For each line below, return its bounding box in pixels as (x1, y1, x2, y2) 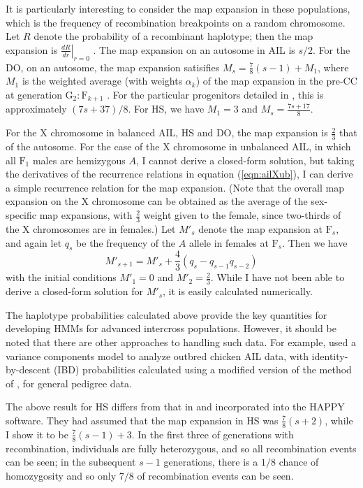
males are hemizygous (32, 152, 126, 167)
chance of (279, 454, 319, 469)
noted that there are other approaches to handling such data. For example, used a (6, 334, 356, 349)
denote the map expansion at (198, 221, 323, 236)
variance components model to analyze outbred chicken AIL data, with (6, 348, 309, 363)
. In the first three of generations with (131, 426, 294, 441)
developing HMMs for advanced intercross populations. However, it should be (6, 321, 336, 336)
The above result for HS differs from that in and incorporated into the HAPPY (6, 399, 345, 414)
